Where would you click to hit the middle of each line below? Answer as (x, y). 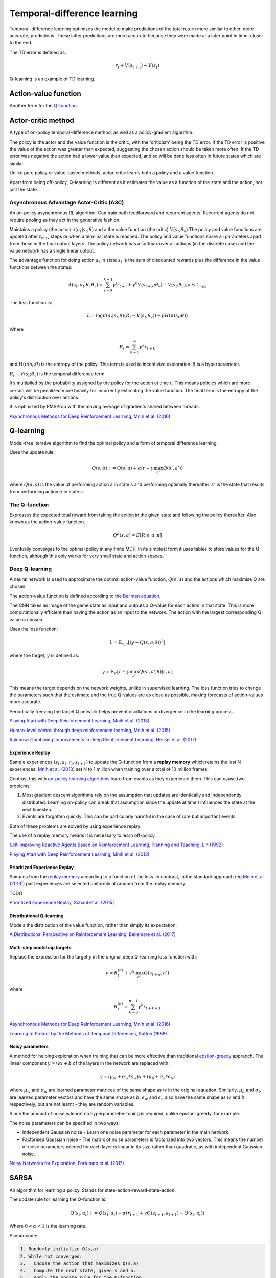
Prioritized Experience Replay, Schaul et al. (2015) (62, 903)
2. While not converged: (51, 1256)
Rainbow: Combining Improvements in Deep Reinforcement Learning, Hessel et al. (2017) (103, 740)
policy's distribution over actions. (44, 397)
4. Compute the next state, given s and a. (78, 1271)
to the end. (21, 43)
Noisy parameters (29, 1046)
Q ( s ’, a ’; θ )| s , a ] (156, 671)
